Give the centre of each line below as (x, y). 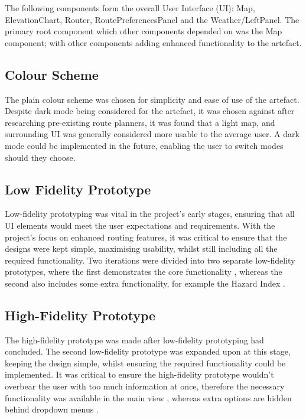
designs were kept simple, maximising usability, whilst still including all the (141, 249)
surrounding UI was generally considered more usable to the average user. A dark (152, 134)
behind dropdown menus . (52, 409)
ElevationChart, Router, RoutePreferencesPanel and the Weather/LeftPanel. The (152, 19)
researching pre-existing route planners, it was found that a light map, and (140, 122)
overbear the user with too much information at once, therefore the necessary (145, 386)
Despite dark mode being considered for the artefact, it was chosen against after (150, 111)
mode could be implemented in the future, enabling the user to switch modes (144, 145)
